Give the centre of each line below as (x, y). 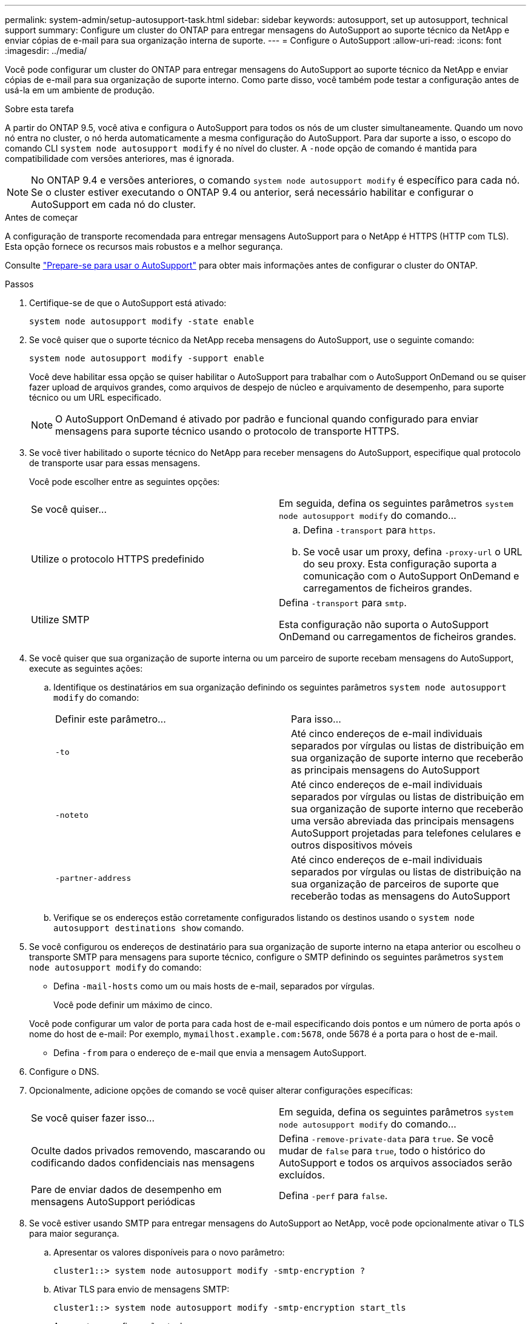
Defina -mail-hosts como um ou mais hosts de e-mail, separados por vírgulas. (214, 986)
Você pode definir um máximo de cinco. (133, 1005)
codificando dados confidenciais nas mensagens (143, 1163)
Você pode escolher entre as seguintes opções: (125, 482)
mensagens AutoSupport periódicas (113, 1202)
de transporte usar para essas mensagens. (115, 463)
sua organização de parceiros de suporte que (395, 884)
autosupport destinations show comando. (149, 928)
